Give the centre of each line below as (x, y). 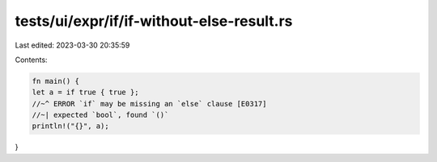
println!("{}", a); (70, 126)
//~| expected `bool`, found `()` (100, 115)
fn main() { (56, 81)
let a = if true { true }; (85, 92)
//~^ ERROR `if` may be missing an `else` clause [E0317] (149, 104)
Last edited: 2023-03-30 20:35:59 (72, 45)
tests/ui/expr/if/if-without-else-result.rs (154, 21)
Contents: (31, 60)
